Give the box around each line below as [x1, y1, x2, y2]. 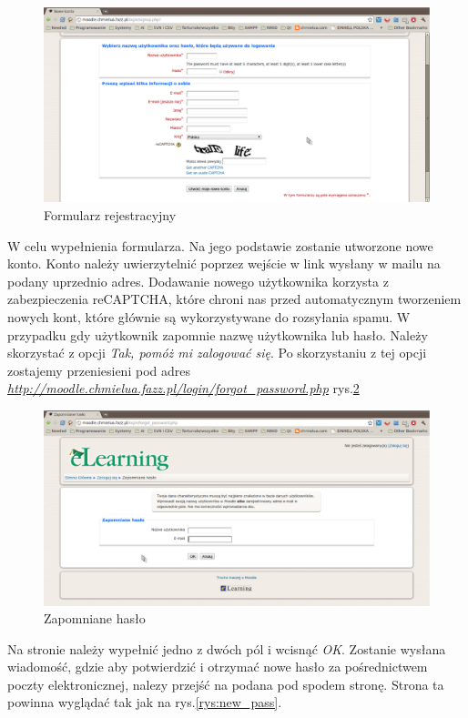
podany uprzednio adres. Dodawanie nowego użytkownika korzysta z [7, 271, 389, 290]
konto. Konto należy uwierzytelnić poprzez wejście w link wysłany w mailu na [7, 254, 441, 273]
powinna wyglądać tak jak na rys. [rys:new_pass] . [7, 693, 282, 712]
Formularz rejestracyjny [44, 206, 177, 225]
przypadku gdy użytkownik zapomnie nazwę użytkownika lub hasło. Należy [7, 325, 428, 344]
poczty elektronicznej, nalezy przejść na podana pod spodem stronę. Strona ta [7, 674, 444, 693]
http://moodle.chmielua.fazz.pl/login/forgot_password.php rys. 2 [7, 379, 360, 398]
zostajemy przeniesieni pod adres [7, 360, 190, 379]
